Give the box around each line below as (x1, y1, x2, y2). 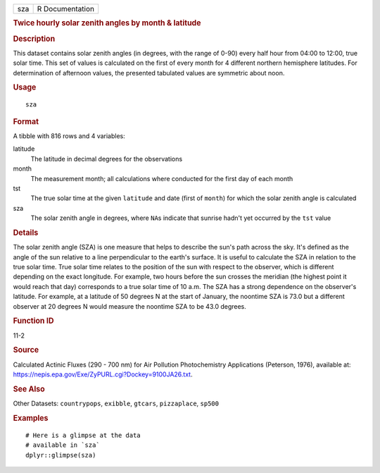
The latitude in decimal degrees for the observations (30, 154, 183, 163)
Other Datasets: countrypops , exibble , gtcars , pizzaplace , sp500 (13, 399, 220, 408)
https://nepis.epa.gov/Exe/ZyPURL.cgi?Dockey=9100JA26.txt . (13, 370, 193, 379)
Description (13, 34, 56, 44)
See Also (13, 384, 45, 394)
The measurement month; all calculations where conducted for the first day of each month (30, 174, 293, 183)
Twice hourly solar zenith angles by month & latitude (13, 18, 201, 28)
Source (13, 345, 39, 355)
